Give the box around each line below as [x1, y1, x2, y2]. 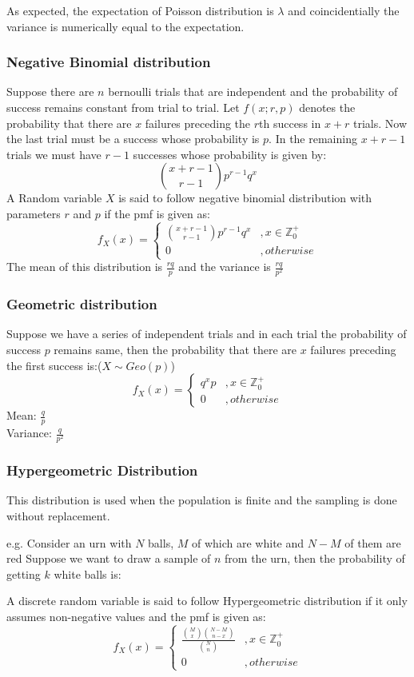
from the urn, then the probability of [225, 550, 405, 567]
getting [6, 565, 41, 582]
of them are [344, 534, 401, 551]
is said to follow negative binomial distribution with [118, 189, 372, 206]
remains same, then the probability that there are [54, 341, 297, 358]
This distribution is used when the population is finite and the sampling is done [6, 492, 397, 508]
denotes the [299, 99, 356, 115]
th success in [259, 114, 321, 131]
